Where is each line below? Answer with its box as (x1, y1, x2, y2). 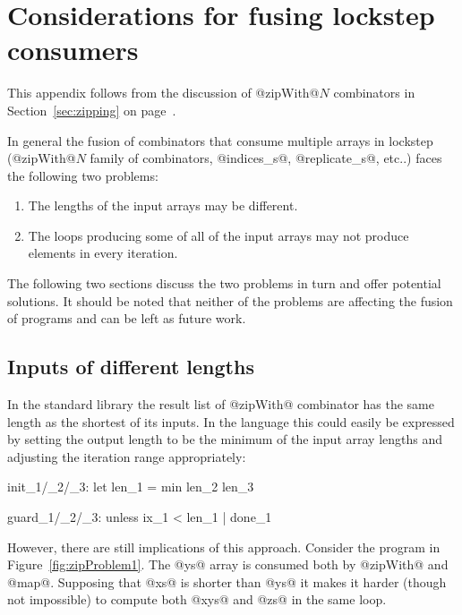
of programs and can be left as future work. (7, 309, 246, 328)
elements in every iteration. (28, 243, 178, 262)
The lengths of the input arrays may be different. (28, 196, 298, 215)
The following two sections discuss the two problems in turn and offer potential (7, 274, 441, 293)
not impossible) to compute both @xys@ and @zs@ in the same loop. (7, 590, 387, 609)
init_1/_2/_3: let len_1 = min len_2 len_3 (7, 477, 254, 496)
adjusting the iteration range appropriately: (7, 447, 246, 466)
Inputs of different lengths (7, 353, 254, 380)
